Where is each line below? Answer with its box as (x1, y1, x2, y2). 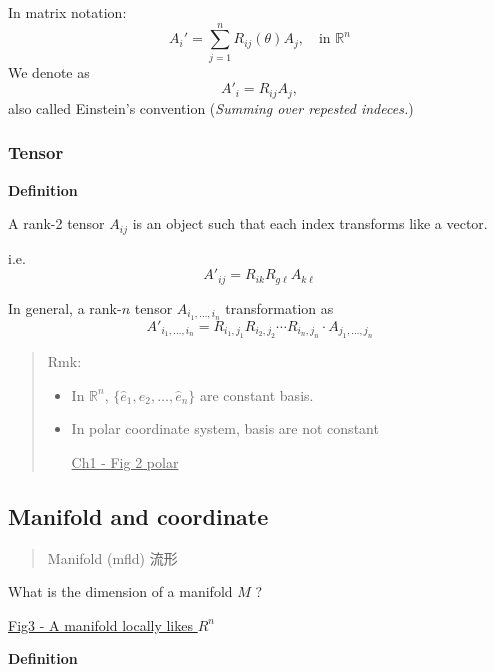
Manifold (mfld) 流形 (47, 547, 178, 568)
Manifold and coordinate (8, 500, 269, 531)
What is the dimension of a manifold (8, 581, 233, 602)
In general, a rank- (8, 297, 122, 318)
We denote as (8, 61, 90, 82)
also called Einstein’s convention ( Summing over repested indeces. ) (8, 97, 414, 118)
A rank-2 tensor (8, 213, 105, 234)
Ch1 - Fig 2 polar (71, 451, 179, 472)
